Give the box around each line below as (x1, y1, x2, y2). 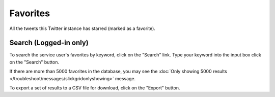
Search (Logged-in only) (9, 39, 89, 47)
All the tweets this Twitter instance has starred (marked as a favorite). (9, 25, 155, 31)
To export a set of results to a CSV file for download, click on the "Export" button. (9, 85, 180, 91)
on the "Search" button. (9, 59, 60, 65)
